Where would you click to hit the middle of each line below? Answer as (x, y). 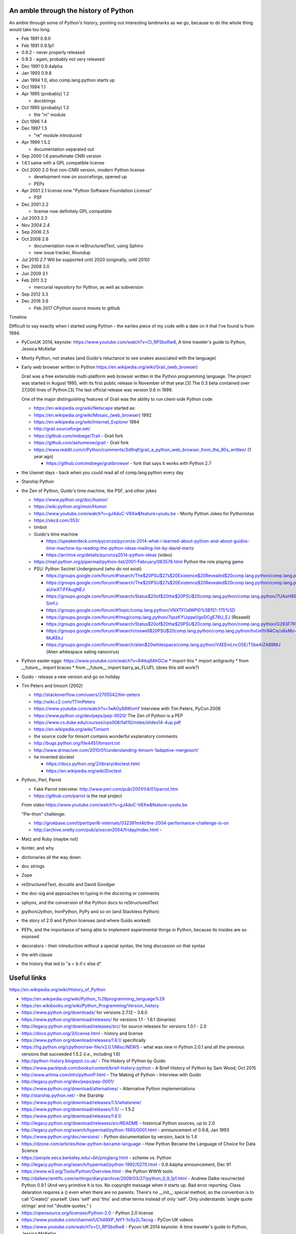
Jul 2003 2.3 (35, 218)
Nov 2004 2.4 (36, 225)
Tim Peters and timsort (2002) (52, 686)
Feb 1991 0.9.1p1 (38, 45)
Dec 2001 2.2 (35, 204)
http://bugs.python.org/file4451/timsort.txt (77, 743)
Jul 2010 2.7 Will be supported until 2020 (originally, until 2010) (86, 260)
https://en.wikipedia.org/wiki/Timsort (72, 729)
